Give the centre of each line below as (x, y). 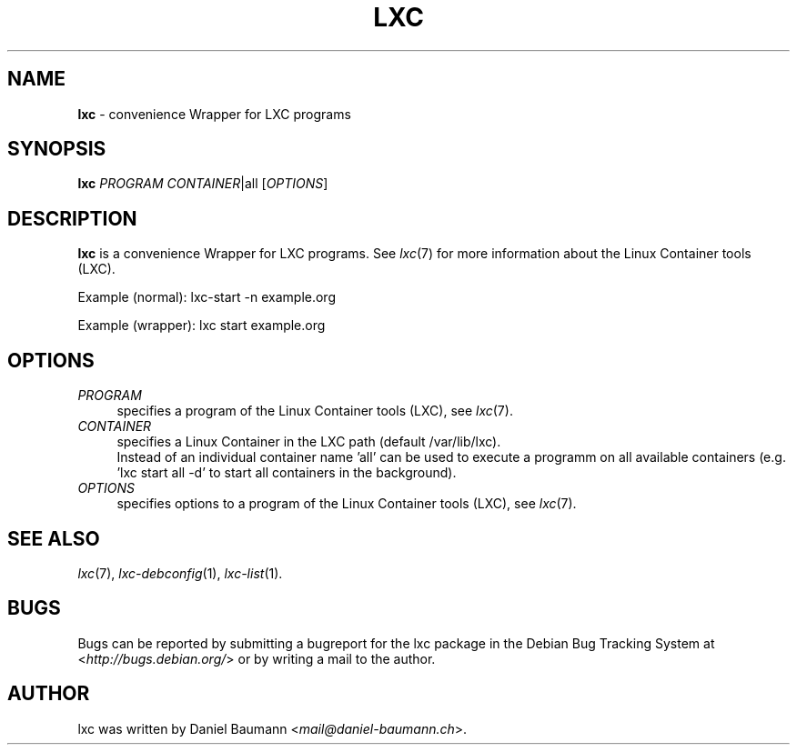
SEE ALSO (54, 538)
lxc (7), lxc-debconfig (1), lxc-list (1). (180, 573)
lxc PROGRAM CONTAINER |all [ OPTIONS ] (203, 184)
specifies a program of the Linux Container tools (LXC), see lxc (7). (315, 411)
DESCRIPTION (72, 218)
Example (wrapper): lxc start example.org (202, 326)
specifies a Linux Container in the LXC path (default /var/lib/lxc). (309, 442)
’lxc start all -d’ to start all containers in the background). (287, 473)
